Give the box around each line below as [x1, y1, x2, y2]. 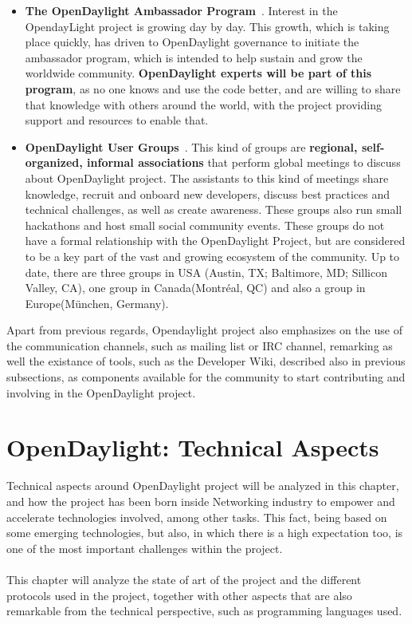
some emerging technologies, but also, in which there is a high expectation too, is [6, 524, 403, 541]
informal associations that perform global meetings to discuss [87, 154, 401, 171]
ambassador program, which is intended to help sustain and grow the [25, 49, 363, 65]
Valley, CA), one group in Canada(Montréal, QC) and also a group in [25, 279, 366, 296]
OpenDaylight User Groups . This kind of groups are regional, [25, 138, 358, 155]
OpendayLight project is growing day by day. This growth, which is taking [25, 18, 390, 34]
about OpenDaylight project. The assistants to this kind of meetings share [25, 169, 389, 186]
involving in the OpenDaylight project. [6, 384, 196, 401]
